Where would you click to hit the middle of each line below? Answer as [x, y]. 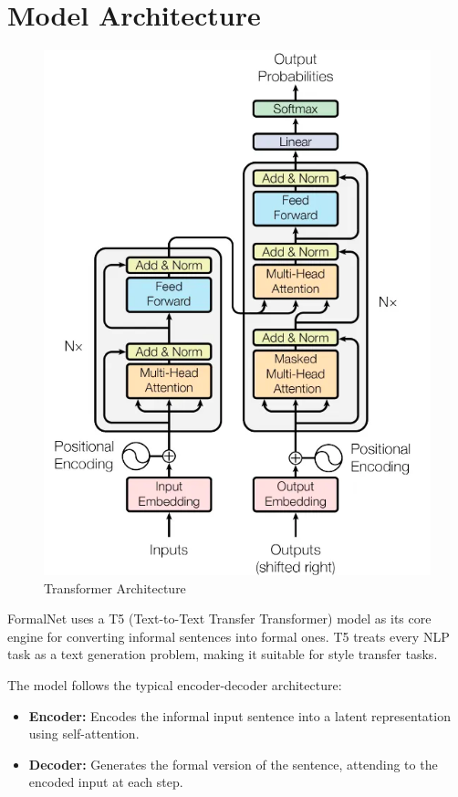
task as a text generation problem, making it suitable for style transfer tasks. [223, 654]
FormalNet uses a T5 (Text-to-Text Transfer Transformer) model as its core [219, 619]
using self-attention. [84, 734]
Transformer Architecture [115, 587]
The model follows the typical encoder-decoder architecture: [175, 685]
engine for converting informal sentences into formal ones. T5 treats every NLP [229, 636]
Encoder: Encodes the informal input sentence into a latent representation [239, 715]
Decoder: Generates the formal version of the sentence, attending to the [233, 764]
